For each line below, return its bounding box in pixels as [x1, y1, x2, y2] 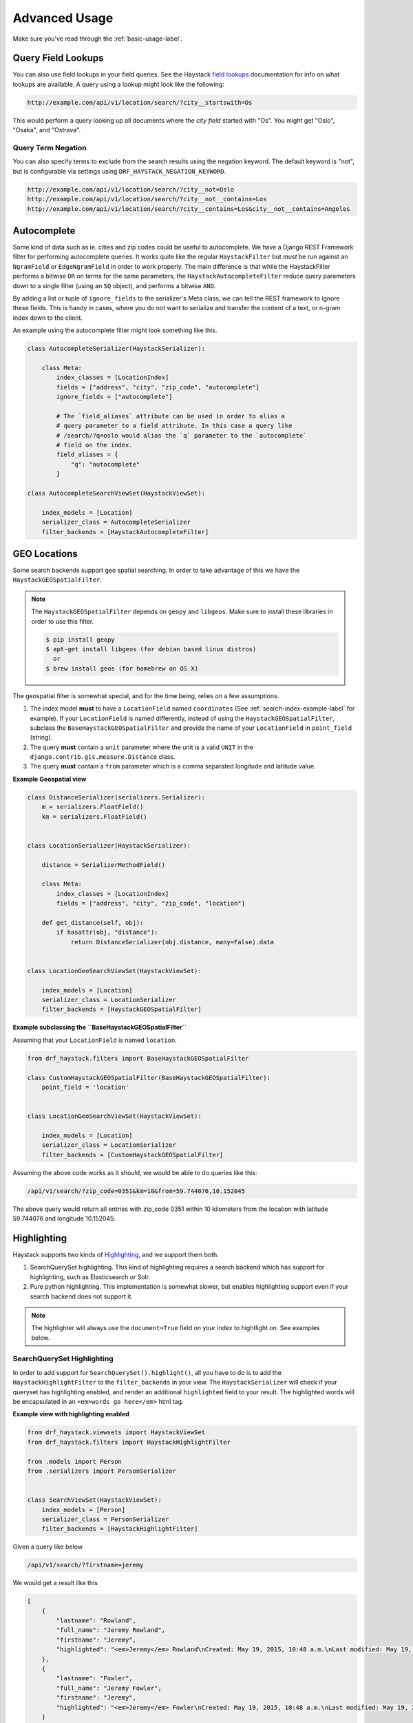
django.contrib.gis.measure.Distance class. [30, 753, 176, 761]
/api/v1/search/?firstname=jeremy [27, 1561, 144, 1569]
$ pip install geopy [45, 635, 115, 644]
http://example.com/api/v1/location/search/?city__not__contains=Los [27, 195, 267, 203]
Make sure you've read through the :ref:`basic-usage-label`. [12, 34, 183, 43]
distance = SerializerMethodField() [41, 861, 165, 868]
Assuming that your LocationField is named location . [12, 1036, 177, 1044]
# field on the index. [56, 441, 134, 449]
